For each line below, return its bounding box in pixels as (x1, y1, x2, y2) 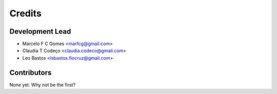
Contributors (9, 68, 52, 77)
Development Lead (9, 27, 71, 36)
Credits (9, 8, 42, 19)
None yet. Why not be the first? (9, 82, 76, 88)
